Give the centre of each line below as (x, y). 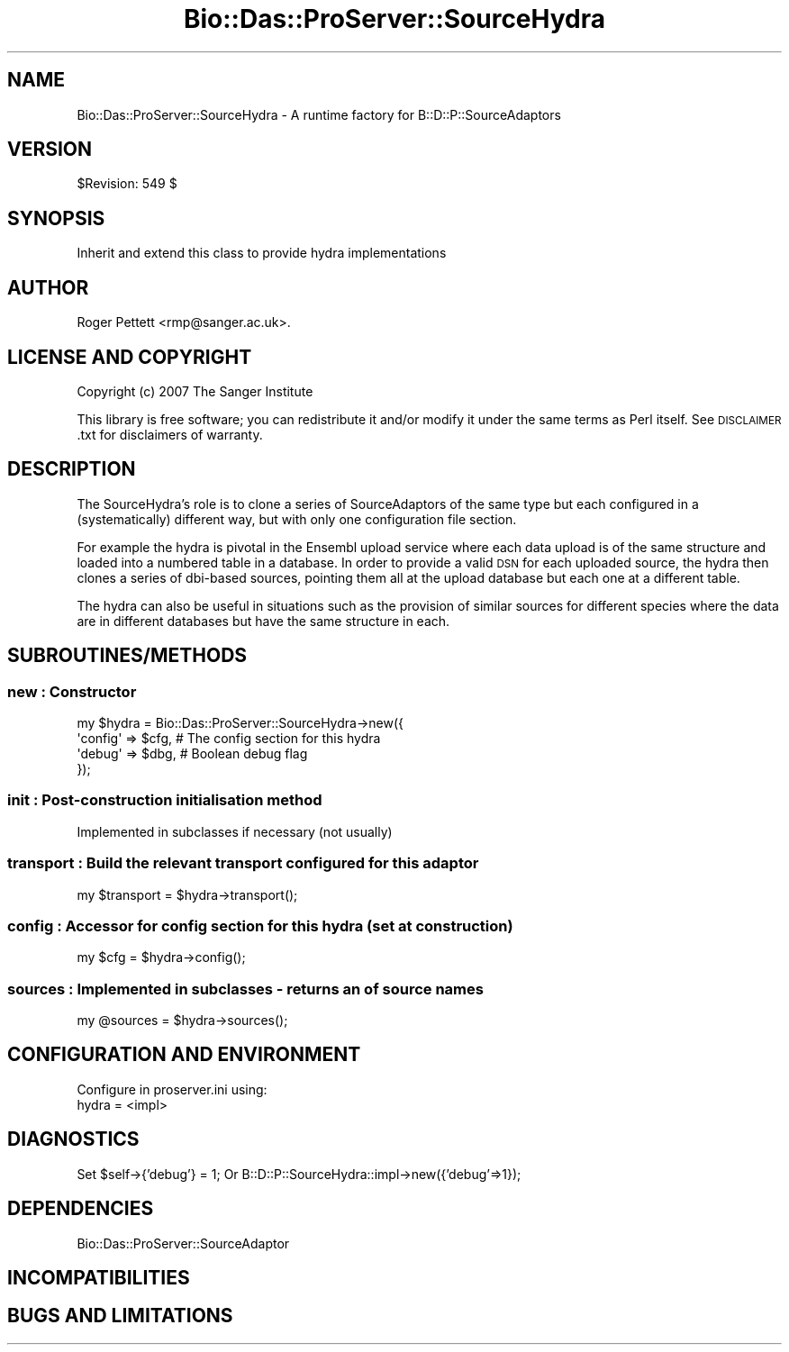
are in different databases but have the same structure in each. (263, 621)
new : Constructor (72, 691)
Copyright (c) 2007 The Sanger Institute (195, 391)
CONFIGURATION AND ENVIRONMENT (184, 1055)
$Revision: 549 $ (127, 184)
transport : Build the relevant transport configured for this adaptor (243, 863)
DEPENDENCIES (81, 1209)
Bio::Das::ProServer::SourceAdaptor (183, 1243)
